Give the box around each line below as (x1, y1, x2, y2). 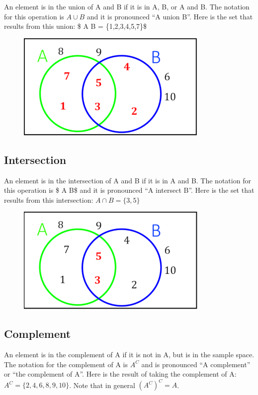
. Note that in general (69, 380, 135, 390)
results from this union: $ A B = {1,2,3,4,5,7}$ (4, 21, 147, 31)
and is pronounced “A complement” (141, 359, 251, 369)
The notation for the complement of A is (4, 359, 128, 369)
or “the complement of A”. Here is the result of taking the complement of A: (4, 369, 237, 379)
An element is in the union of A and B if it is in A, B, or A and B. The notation (4, 1, 250, 11)
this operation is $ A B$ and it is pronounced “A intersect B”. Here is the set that (4, 185, 255, 195)
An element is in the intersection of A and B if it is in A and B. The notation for (4, 175, 251, 185)
